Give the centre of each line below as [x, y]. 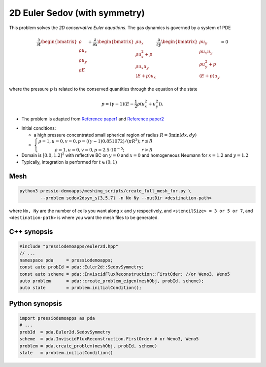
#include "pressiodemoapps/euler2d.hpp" [69, 246]
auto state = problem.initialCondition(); [81, 288]
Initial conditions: [39, 128]
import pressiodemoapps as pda [57, 318]
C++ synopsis [31, 232]
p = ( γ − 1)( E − [117, 104]
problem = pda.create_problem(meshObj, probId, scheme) [88, 346]
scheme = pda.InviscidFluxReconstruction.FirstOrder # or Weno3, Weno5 [109, 339]
